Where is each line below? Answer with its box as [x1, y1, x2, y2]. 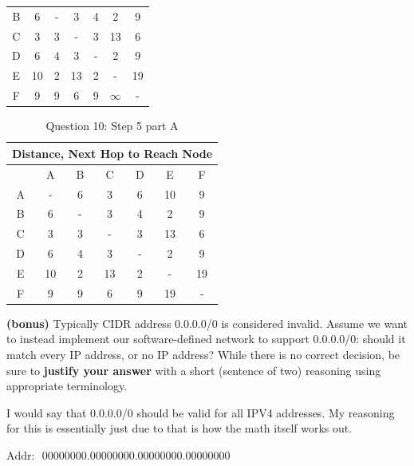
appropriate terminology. [6, 377, 128, 394]
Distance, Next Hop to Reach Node [12, 144, 213, 161]
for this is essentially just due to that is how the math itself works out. [6, 420, 353, 436]
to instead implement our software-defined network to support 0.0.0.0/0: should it [6, 330, 406, 347]
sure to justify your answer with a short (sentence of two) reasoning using [6, 361, 381, 378]
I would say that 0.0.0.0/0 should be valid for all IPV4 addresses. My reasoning [6, 404, 395, 421]
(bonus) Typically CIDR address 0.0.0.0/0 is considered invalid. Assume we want [6, 314, 408, 331]
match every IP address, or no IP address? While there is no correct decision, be [6, 346, 400, 362]
